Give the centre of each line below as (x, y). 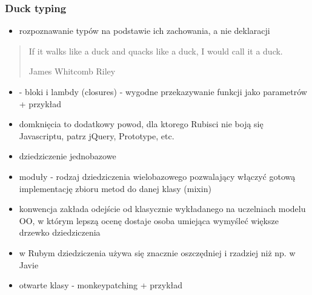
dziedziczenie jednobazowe (68, 156)
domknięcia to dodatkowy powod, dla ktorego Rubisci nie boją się (141, 124)
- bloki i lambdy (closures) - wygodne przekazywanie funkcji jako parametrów (163, 91)
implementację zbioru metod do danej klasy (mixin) (115, 188)
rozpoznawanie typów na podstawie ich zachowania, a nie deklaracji (144, 31)
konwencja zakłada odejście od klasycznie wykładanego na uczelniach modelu (162, 209)
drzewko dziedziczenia (60, 232)
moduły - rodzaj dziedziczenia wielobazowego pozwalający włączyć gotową (157, 176)
